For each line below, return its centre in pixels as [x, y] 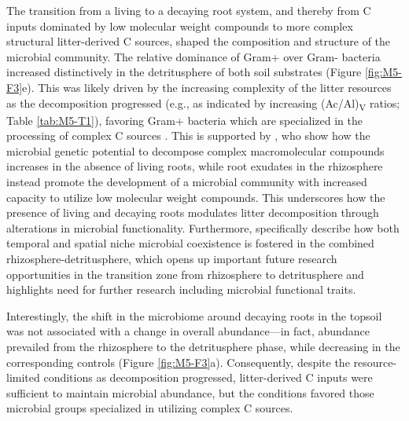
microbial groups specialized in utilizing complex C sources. [150, 408]
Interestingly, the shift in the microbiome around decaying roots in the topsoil [194, 315]
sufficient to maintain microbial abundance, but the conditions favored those [190, 392]
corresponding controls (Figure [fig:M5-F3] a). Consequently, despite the [178, 362]
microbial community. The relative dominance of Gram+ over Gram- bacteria [193, 56]
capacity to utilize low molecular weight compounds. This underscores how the [196, 197]
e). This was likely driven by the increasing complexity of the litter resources [207, 87]
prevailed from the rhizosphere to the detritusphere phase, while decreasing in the [203, 346]
